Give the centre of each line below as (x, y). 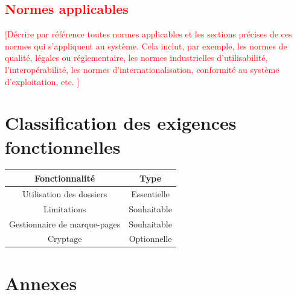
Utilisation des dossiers (65, 193)
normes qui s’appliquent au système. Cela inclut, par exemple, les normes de (146, 46)
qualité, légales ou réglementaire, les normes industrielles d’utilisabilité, (136, 58)
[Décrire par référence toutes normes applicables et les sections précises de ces (148, 34)
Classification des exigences (121, 123)
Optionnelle (150, 239)
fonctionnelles (63, 146)
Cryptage (65, 239)
